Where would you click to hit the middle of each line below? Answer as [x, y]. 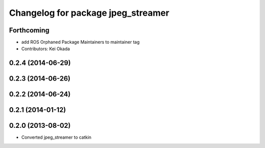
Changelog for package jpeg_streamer [89, 13]
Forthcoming [29, 30]
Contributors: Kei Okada [46, 49]
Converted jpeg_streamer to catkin [56, 137]
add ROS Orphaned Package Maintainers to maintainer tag [80, 42]
